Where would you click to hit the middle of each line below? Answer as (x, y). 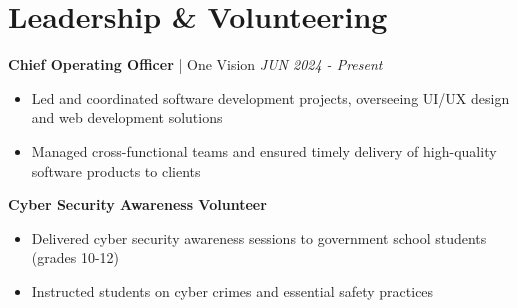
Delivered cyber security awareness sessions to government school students (259, 237)
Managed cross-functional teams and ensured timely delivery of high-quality (264, 150)
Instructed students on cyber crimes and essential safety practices (232, 290)
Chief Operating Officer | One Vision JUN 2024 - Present (195, 64)
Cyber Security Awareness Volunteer (137, 204)
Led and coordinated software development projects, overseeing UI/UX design (270, 97)
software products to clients (116, 170)
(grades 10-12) (75, 257)
